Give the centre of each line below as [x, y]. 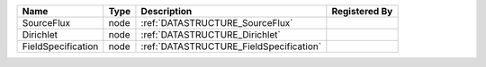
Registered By [362, 11]
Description [166, 11]
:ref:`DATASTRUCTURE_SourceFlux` [217, 23]
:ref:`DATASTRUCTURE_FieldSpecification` [231, 46]
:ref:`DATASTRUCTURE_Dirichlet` [211, 34]
